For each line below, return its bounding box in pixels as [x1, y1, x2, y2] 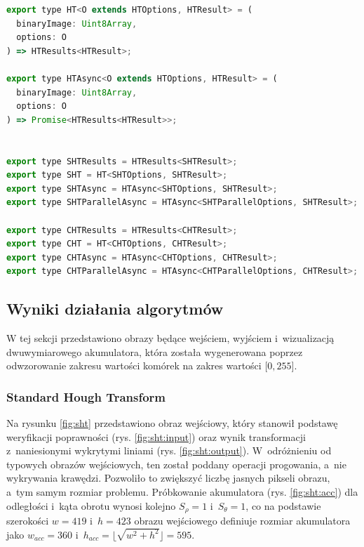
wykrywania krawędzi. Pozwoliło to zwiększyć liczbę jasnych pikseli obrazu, [6, 470, 330, 485]
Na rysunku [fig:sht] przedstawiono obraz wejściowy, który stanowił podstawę [6, 416, 338, 430]
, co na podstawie [245, 498, 321, 513]
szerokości [6, 513, 49, 528]
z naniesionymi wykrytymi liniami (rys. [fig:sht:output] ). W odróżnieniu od [6, 443, 332, 458]
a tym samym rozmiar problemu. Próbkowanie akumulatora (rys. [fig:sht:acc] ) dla [6, 485, 358, 499]
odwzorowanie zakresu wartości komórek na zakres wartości [6, 358, 262, 373]
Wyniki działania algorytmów [6, 298, 224, 319]
